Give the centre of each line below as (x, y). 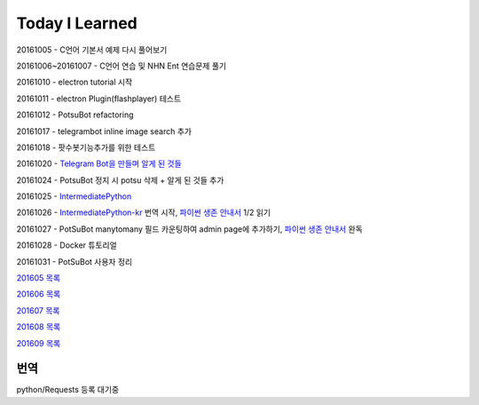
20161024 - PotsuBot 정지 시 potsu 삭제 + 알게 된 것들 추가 (120, 180)
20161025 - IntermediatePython (74, 196)
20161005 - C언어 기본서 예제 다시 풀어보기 (92, 50)
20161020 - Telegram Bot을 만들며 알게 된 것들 (99, 163)
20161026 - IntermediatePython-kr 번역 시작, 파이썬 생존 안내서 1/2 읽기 (143, 212)
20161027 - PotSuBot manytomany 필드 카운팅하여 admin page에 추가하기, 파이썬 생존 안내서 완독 (189, 229)
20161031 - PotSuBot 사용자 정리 (75, 261)
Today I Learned (77, 23)
